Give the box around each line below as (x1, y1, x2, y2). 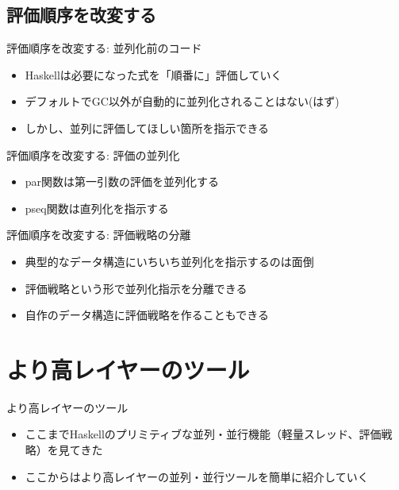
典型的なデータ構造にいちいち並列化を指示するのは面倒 (25, 253, 314, 269)
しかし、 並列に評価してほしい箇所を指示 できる (25, 119, 270, 136)
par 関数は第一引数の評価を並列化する (25, 173, 220, 190)
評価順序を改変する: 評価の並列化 (6, 146, 180, 163)
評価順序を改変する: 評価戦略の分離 (6, 226, 191, 243)
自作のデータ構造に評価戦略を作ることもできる (25, 307, 269, 323)
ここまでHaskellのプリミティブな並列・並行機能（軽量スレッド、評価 (25, 426, 382, 442)
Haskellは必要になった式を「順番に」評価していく (25, 66, 282, 83)
